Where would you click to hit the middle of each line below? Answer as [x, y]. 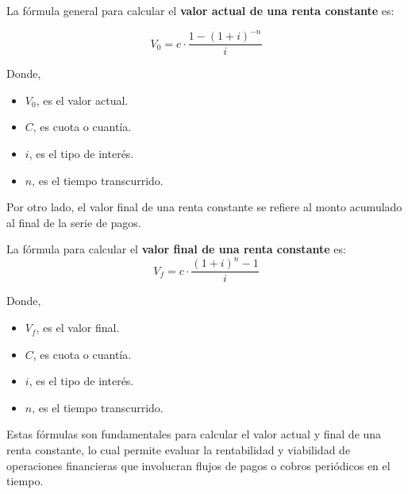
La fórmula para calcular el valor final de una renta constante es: [176, 249]
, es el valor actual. [82, 100]
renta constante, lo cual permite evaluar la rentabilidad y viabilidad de [179, 450]
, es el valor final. [78, 328]
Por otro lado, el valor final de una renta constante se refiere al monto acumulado [204, 207]
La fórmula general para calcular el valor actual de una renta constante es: [200, 10]
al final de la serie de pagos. [74, 222]
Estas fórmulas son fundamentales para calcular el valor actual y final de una [194, 434]
